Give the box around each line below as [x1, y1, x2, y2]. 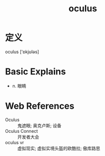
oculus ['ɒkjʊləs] [5, 49, 39, 55]
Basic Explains [5, 66, 66, 77]
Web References [5, 100, 75, 112]
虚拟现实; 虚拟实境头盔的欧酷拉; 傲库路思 [17, 145, 101, 151]
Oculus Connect [5, 128, 38, 134]
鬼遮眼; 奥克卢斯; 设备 [17, 123, 62, 128]
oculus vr [5, 139, 24, 145]
